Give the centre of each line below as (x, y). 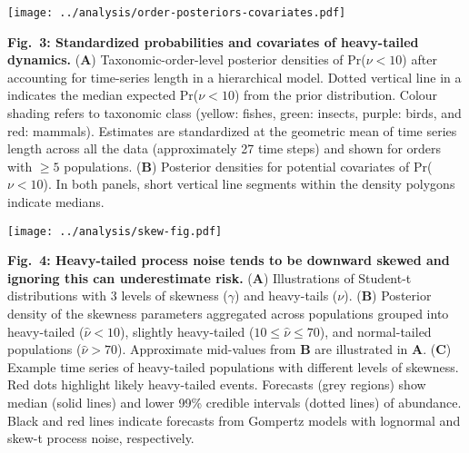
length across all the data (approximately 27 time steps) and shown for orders (225, 148)
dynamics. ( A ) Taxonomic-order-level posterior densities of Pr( (187, 59)
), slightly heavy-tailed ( (187, 331)
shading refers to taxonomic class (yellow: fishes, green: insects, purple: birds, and (234, 113)
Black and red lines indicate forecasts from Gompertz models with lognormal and (234, 420)
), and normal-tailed (375, 331)
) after (419, 59)
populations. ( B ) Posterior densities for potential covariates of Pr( (248, 166)
